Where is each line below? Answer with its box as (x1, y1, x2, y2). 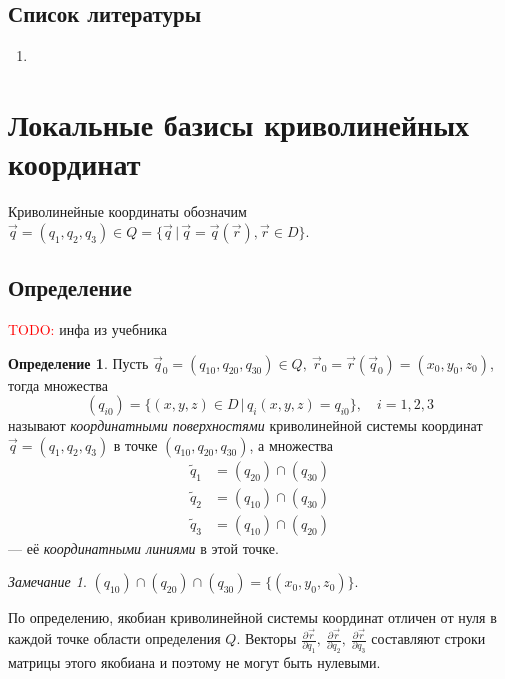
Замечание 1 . (8, 571, 87, 592)
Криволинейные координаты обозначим (8, 201, 247, 222)
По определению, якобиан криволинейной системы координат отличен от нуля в (8, 607, 497, 628)
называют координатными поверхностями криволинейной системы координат (8, 415, 483, 436)
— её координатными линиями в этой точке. (8, 537, 279, 558)
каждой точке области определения (8, 628, 221, 649)
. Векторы (236, 628, 297, 649)
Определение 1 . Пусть (8, 352, 149, 373)
